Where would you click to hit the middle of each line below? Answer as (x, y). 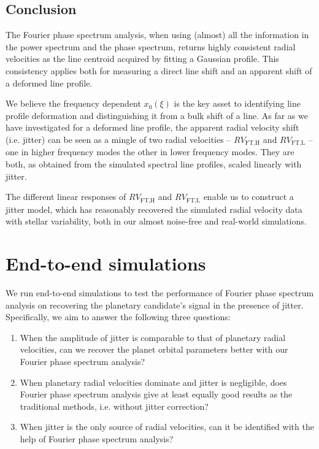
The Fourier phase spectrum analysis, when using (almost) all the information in (157, 35)
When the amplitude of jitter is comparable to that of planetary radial (153, 337)
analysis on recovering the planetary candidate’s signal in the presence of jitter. (155, 305)
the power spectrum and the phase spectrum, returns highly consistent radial (151, 46)
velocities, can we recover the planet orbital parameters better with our (154, 349)
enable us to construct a (248, 197)
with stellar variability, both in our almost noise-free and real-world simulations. (156, 221)
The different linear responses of (66, 197)
